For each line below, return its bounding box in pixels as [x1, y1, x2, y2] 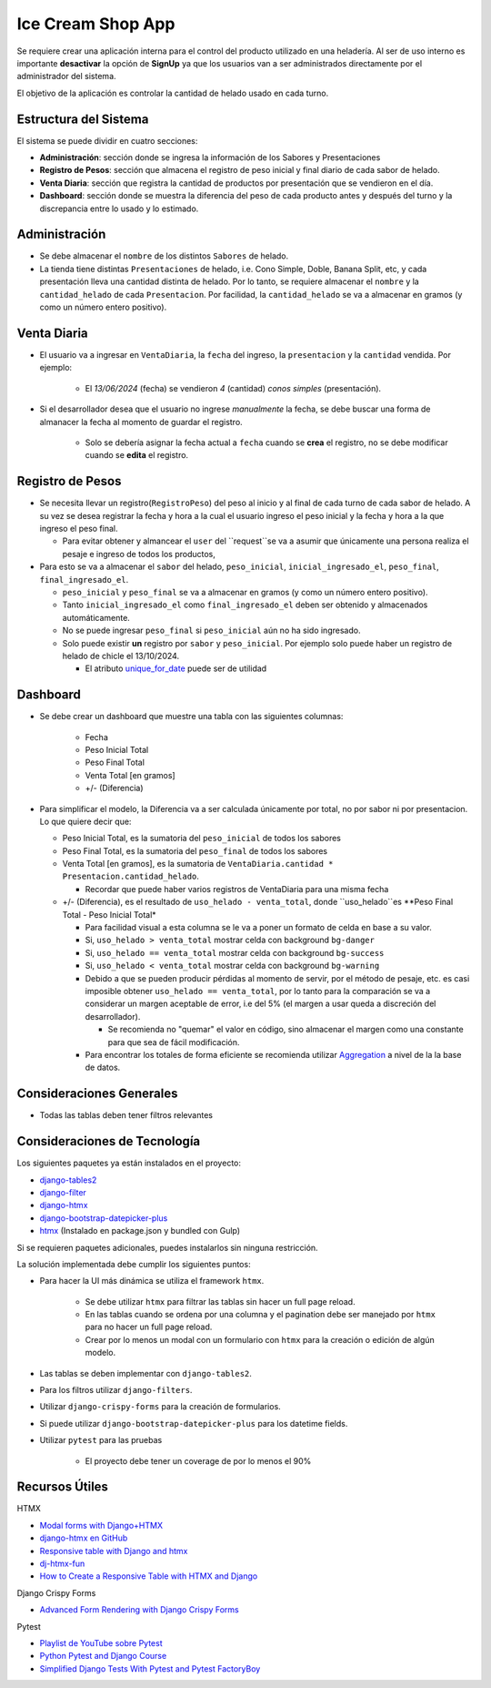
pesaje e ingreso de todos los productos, [62, 548, 215, 559]
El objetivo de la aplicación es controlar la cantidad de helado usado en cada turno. [16, 87, 329, 98]
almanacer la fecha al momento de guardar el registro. [39, 416, 243, 427]
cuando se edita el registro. [85, 450, 189, 461]
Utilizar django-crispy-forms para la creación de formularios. [39, 1401, 281, 1412]
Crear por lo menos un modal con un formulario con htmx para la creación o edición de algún [85, 1334, 436, 1345]
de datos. [85, 1062, 121, 1073]
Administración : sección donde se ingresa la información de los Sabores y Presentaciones [39, 152, 381, 163]
